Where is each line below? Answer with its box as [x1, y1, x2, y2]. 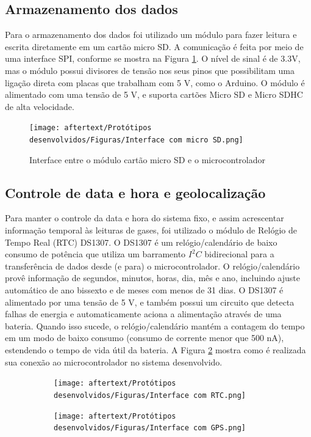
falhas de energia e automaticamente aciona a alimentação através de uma [5, 307, 282, 320]
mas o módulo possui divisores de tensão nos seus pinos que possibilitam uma [5, 64, 295, 76]
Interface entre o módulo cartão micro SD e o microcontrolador [29, 153, 266, 166]
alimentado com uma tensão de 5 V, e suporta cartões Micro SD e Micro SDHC [5, 88, 303, 101]
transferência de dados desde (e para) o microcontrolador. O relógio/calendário [5, 259, 300, 272]
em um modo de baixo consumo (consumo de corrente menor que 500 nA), [5, 331, 284, 344]
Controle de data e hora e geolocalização [5, 183, 266, 202]
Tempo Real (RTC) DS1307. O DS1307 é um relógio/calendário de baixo [5, 235, 277, 248]
